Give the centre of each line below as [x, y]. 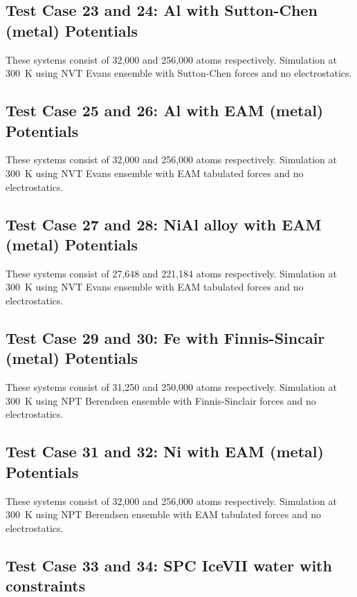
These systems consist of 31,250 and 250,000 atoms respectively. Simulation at [171, 387]
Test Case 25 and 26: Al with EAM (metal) [165, 110]
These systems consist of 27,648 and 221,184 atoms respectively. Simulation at [171, 273]
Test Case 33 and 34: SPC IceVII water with [169, 565]
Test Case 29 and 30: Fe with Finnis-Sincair [165, 337]
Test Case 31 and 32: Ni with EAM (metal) [165, 451]
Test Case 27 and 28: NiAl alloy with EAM [164, 224]
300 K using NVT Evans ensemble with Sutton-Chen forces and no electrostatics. [179, 73]
